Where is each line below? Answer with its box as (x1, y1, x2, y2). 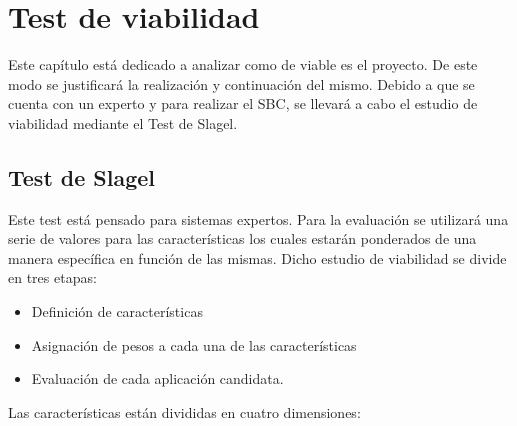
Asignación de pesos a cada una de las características (31, 334, 357, 355)
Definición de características (31, 301, 203, 322)
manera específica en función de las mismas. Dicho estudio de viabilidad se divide (8, 247, 507, 268)
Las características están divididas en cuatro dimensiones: (8, 401, 361, 422)
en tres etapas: (8, 267, 97, 288)
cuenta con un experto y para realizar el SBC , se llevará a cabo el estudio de (8, 93, 478, 114)
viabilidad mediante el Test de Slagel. (8, 112, 238, 133)
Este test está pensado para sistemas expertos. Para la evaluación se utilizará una (8, 208, 509, 229)
